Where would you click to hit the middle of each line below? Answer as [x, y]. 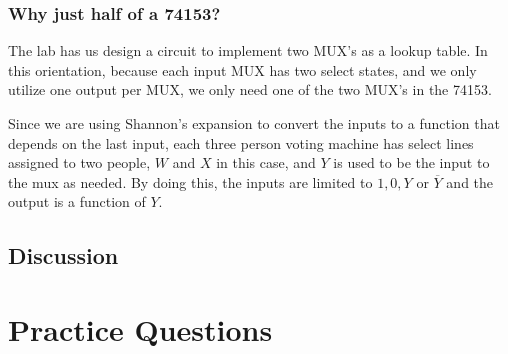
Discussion [63, 255]
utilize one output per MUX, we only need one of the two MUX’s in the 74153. [250, 89]
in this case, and [266, 162]
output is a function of [77, 201]
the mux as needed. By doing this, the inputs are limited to [190, 181]
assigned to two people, [79, 162]
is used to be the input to [411, 162]
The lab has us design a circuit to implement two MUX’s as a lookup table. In [248, 50]
